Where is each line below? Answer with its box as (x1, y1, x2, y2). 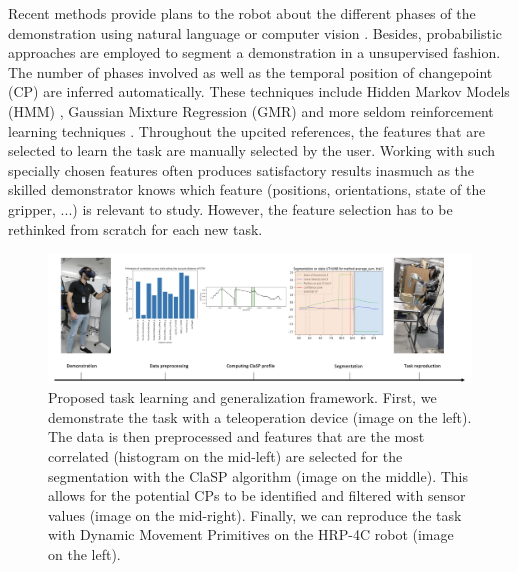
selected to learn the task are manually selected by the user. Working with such (8, 140, 496, 161)
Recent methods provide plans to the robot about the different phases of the (8, 3, 476, 23)
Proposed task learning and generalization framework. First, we (48, 387, 437, 408)
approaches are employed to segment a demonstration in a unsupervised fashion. (8, 42, 501, 63)
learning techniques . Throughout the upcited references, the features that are (8, 120, 485, 141)
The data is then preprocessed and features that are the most (48, 426, 425, 447)
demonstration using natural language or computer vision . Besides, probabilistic (8, 22, 503, 43)
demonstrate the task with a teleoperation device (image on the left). (48, 406, 472, 427)
